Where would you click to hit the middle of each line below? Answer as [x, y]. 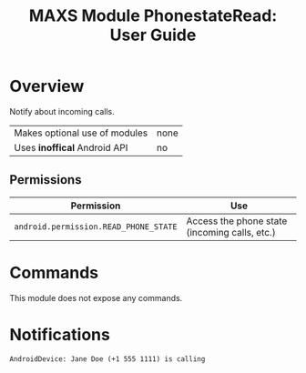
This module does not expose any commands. [96, 297]
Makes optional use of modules [81, 133]
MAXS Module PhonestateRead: [153, 16]
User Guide [153, 35]
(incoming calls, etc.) [231, 232]
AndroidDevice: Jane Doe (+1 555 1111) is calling [107, 359]
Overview [47, 86]
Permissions [46, 180]
